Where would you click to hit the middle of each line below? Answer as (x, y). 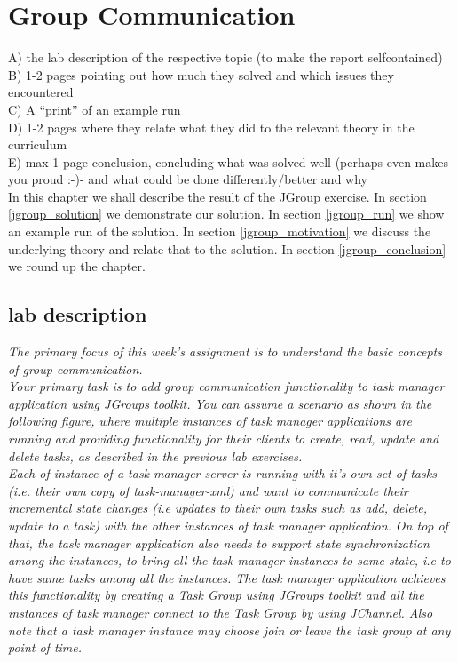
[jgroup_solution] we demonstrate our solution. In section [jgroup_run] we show (226, 214)
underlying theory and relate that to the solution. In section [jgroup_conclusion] (227, 248)
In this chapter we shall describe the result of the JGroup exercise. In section (217, 196)
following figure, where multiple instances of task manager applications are (210, 421)
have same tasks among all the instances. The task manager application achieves (227, 577)
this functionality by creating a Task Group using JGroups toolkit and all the (216, 595)
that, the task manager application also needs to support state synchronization (219, 542)
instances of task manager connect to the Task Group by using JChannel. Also (221, 612)
